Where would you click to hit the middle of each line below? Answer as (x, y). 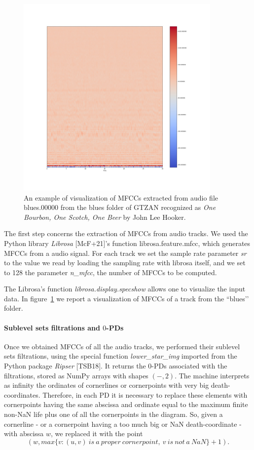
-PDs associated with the (189, 366)
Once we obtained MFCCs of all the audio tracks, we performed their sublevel (122, 346)
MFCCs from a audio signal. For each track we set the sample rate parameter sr (125, 253)
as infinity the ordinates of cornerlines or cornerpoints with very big (107, 385)
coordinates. (22, 394)
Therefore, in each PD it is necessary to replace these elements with (145, 394)
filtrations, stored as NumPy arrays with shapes (76, 375)
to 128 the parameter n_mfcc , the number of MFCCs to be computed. (110, 272)
